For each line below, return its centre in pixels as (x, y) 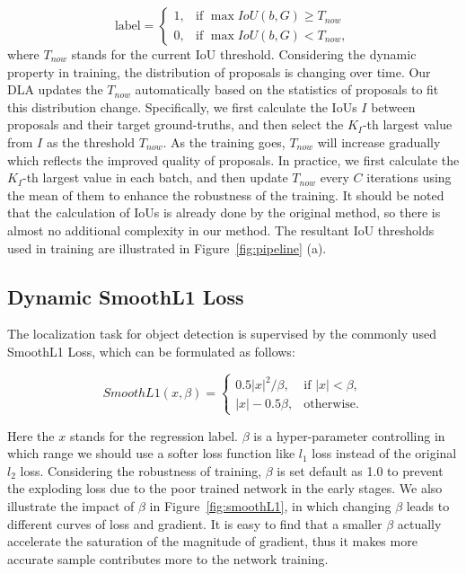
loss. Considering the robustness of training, (141, 470)
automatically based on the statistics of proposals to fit (287, 89)
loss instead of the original (384, 453)
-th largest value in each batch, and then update (155, 177)
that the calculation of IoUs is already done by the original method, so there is (224, 212)
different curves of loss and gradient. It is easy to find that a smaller (195, 523)
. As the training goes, (224, 141)
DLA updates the (55, 89)
